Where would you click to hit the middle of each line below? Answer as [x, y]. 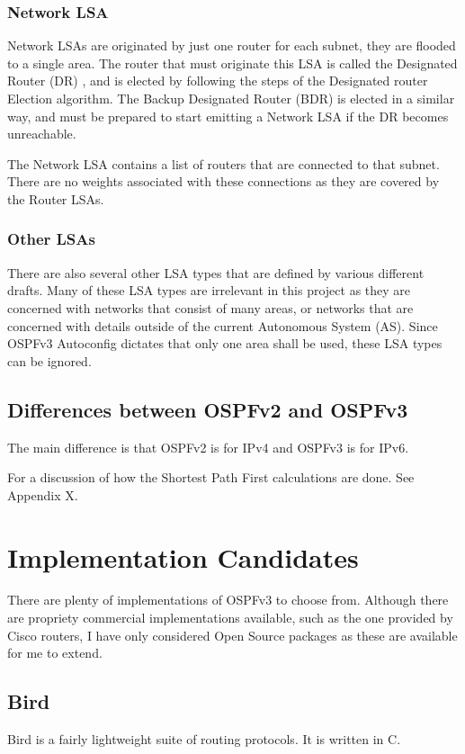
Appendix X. [43, 494]
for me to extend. [55, 653]
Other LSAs [51, 239]
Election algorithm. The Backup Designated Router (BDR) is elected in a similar [231, 98]
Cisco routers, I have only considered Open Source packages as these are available [232, 635]
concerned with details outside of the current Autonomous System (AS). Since [223, 325]
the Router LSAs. [56, 198]
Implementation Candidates [183, 557]
